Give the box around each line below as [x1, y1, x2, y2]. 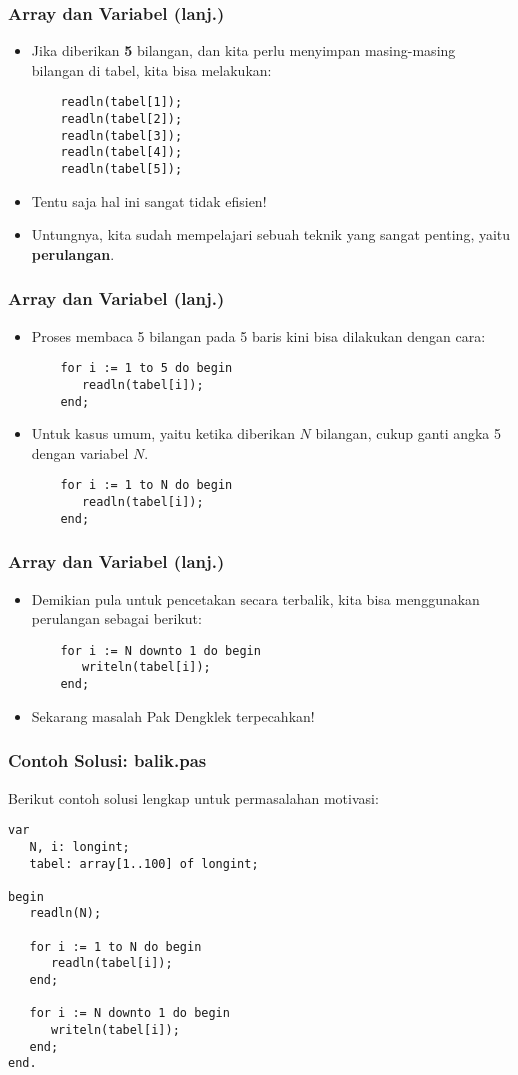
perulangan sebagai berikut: [31, 608, 202, 629]
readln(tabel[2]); [60, 112, 183, 127]
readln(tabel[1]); [60, 95, 183, 110]
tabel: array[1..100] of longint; [29, 856, 259, 871]
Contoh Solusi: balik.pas [8, 748, 207, 773]
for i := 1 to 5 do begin [60, 361, 233, 376]
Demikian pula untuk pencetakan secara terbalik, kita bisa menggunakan [31, 588, 480, 609]
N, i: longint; [29, 839, 130, 854]
